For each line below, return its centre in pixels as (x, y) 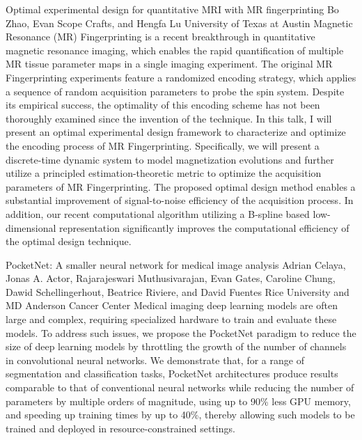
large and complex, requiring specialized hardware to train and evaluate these (171, 319)
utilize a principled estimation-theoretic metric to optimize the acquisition (164, 173)
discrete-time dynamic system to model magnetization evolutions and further (170, 159)
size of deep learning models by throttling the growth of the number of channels (176, 346)
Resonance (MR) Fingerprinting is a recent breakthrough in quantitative (160, 37)
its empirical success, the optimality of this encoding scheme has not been (163, 105)
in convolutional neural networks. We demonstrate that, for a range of (155, 360)
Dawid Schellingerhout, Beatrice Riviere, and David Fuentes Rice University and (178, 291)
